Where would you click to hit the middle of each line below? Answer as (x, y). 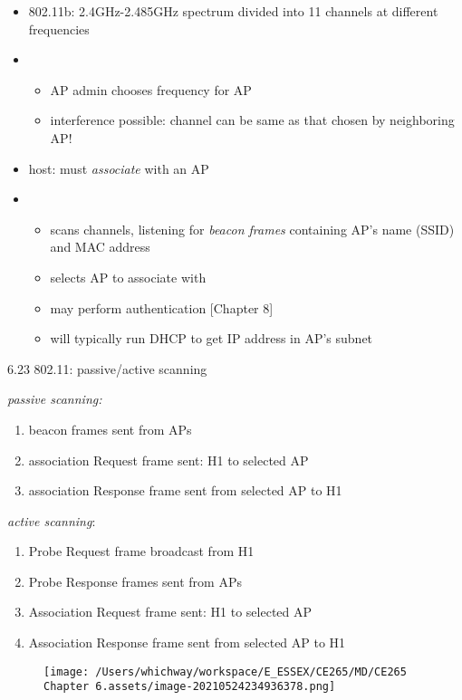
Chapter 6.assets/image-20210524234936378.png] (190, 687)
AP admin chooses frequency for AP (151, 89)
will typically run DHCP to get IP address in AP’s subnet (212, 338)
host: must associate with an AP (119, 168)
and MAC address (100, 247)
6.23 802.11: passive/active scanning (107, 368)
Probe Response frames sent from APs (135, 581)
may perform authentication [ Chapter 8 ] (162, 307)
